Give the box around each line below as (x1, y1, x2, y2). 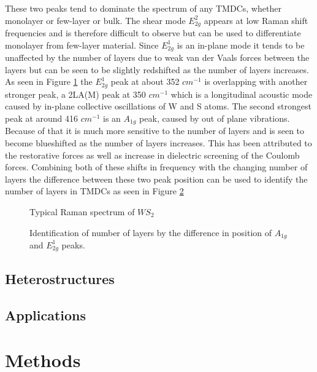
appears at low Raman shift (204, 14, 308, 26)
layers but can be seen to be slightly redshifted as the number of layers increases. (5, 63, 309, 76)
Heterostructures (5, 269, 115, 288)
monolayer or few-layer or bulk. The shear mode (5, 14, 186, 26)
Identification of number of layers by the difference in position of (29, 226, 272, 239)
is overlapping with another (204, 75, 308, 88)
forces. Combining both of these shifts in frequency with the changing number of (5, 160, 308, 173)
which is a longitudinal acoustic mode (170, 87, 313, 100)
